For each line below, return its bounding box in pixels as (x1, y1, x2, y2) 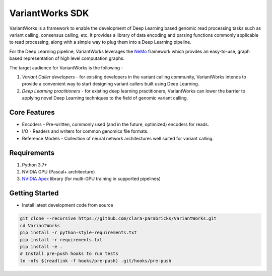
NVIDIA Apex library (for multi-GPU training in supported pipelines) (22, 176, 161, 182)
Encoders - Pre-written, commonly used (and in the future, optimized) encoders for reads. (22, 121, 209, 127)
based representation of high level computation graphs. (9, 55, 125, 61)
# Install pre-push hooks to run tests (20, 251, 118, 256)
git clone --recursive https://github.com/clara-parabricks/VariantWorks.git (20, 216, 217, 221)
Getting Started (9, 189, 59, 198)
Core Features (9, 108, 55, 117)
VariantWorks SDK (9, 8, 89, 19)
